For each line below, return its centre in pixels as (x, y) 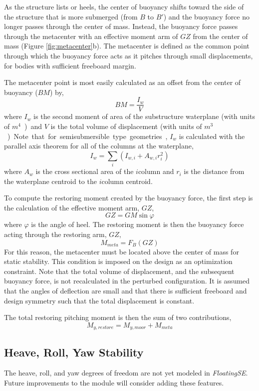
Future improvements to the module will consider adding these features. (114, 383)
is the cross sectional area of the (85, 171)
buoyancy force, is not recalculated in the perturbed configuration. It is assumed (127, 281)
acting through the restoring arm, (55, 234)
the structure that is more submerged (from (71, 16)
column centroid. (127, 181)
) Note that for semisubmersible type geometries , (87, 136)
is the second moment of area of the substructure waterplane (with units (144, 116)
